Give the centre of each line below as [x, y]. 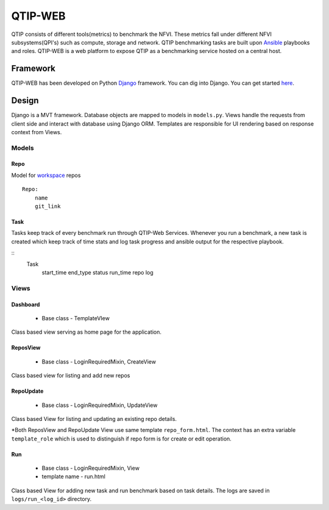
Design [25, 101]
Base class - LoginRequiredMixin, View [91, 468]
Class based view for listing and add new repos [71, 376]
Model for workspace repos [46, 175]
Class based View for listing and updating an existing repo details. [94, 418]
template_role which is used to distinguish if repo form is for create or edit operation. [121, 439]
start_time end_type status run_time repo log [97, 272]
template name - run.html [74, 476]
